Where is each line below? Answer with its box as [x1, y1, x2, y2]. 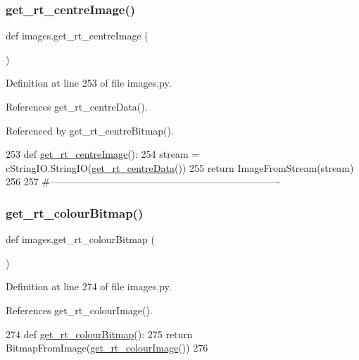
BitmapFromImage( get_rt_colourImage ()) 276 [6, 340, 208, 355]
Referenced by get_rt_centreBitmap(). [6, 123, 174, 137]
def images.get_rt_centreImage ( [6, 28, 149, 43]
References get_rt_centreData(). [6, 99, 148, 113]
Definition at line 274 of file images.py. [6, 279, 172, 294]
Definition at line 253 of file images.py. [6, 75, 172, 90]
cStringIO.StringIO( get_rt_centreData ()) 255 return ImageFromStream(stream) [6, 160, 354, 175]
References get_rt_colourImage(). [6, 302, 153, 317]
